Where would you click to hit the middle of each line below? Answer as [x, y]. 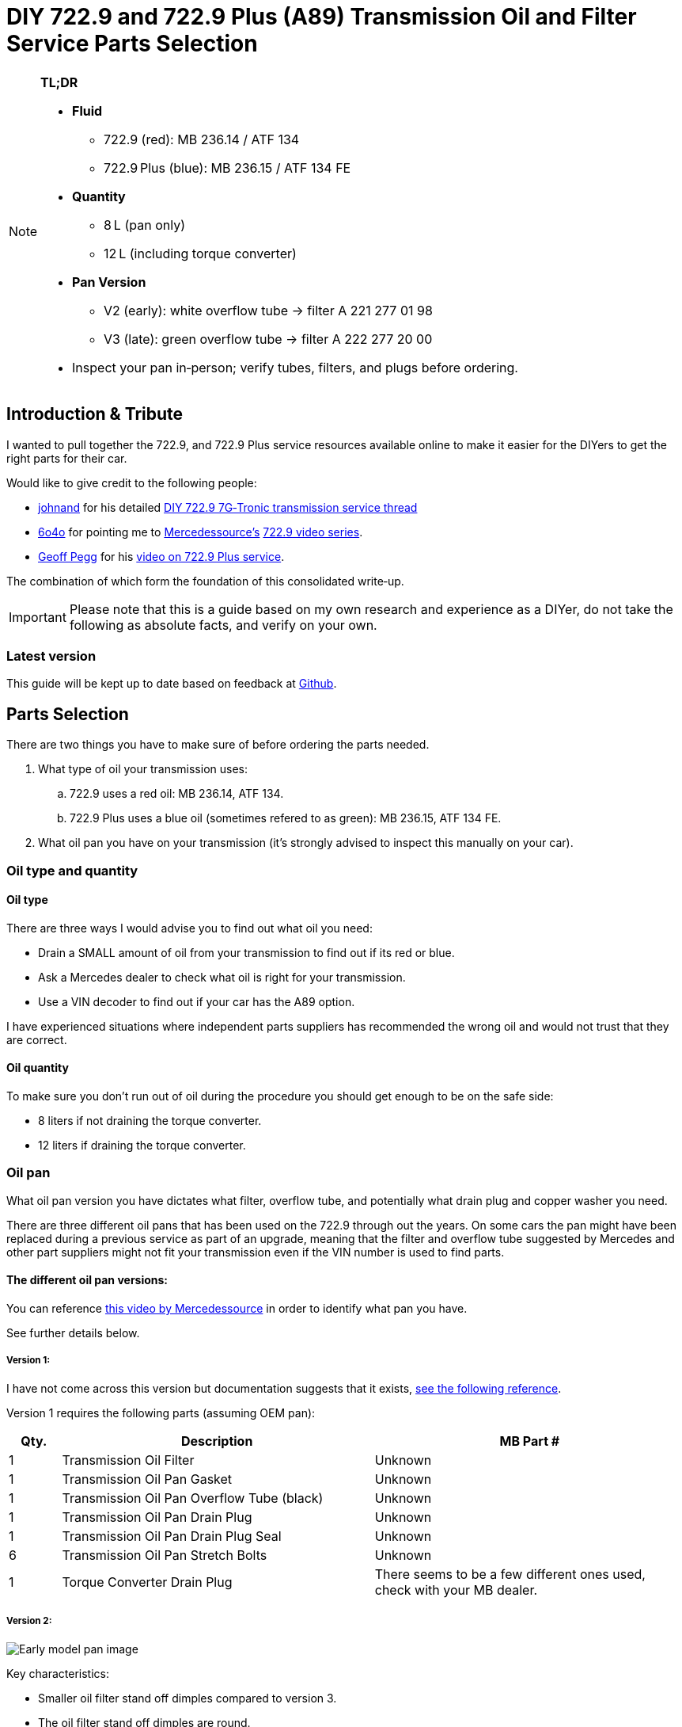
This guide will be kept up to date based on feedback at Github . [172, 684]
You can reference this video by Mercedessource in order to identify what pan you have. [237, 1308]
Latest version [51, 656]
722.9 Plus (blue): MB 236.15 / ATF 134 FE [227, 168]
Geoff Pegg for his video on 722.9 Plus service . [161, 556]
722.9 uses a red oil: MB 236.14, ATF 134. [177, 794]
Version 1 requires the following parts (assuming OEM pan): [161, 1412]
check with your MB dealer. [456, 1590]
